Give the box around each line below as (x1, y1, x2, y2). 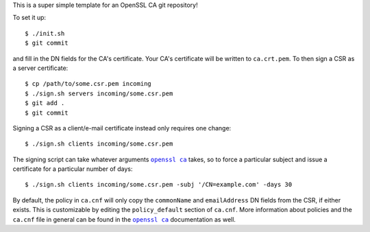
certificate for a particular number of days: (12, 165, 133, 173)
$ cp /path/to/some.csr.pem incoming (25, 80, 152, 88)
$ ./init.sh (25, 30, 65, 37)
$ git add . (25, 100, 65, 107)
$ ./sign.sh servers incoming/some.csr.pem (25, 89, 173, 97)
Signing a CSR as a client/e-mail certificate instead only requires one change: (12, 124, 232, 132)
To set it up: (12, 14, 47, 22)
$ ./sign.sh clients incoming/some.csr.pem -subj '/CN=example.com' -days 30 (25, 181, 293, 189)
